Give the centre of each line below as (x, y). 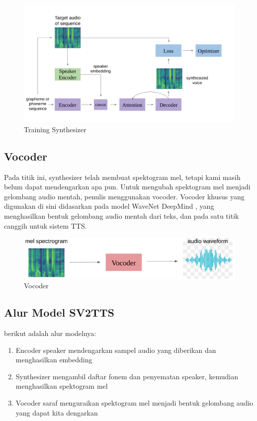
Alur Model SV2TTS (59, 312)
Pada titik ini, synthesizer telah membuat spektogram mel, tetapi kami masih (122, 177)
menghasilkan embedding (54, 360)
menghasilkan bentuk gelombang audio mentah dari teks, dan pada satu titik (122, 216)
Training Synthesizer (55, 129)
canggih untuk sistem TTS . (45, 225)
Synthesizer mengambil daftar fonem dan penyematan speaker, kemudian (127, 376)
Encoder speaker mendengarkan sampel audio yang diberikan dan (116, 350)
